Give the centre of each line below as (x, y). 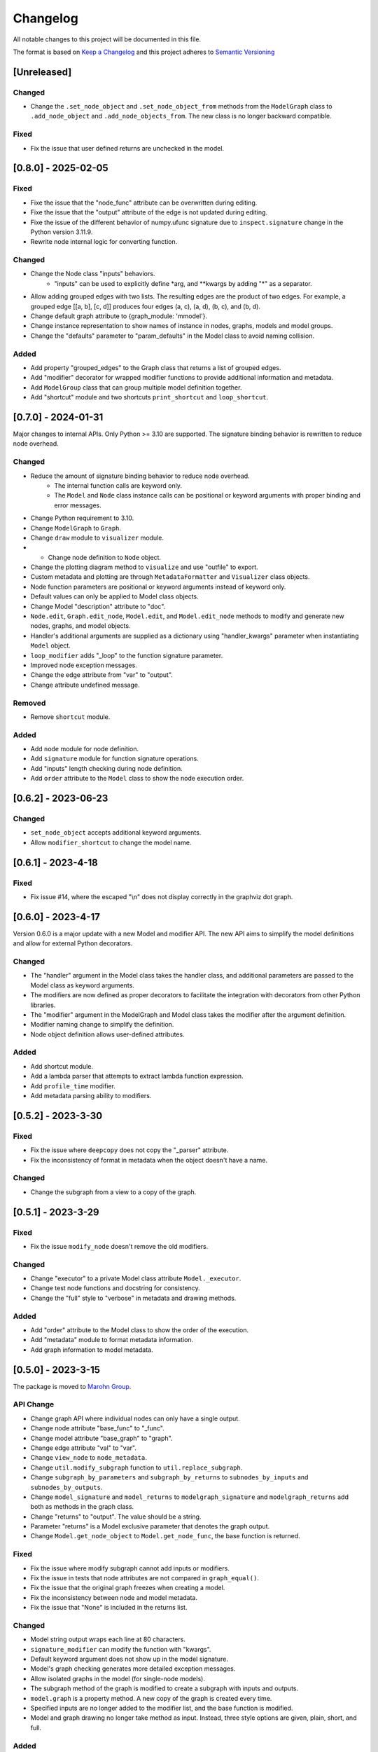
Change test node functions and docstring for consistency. (115, 1288)
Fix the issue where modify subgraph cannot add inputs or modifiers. (130, 1568)
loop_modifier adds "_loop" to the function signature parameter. (127, 655)
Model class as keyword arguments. (82, 985)
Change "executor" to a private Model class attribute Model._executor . (136, 1278)
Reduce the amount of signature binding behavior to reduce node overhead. (140, 476)
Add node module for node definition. (85, 749)
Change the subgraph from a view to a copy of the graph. (113, 1192)
